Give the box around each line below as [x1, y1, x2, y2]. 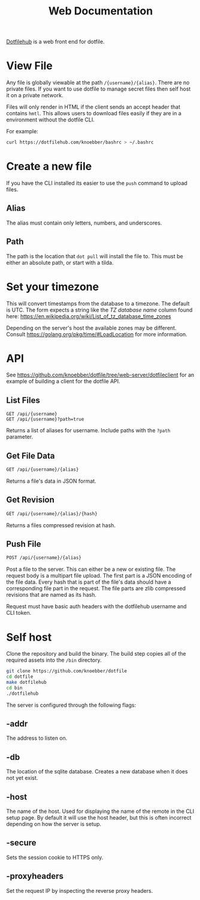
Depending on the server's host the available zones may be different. [6, 324, 177, 331]
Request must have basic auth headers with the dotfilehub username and [6, 603, 187, 610]
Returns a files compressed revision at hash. [6, 521, 116, 529]
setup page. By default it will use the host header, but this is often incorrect [6, 814, 192, 821]
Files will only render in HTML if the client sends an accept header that [6, 103, 181, 110]
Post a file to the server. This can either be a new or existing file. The [6, 566, 176, 573]
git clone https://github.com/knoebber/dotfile [6, 668, 128, 674]
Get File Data [6, 450, 55, 461]
